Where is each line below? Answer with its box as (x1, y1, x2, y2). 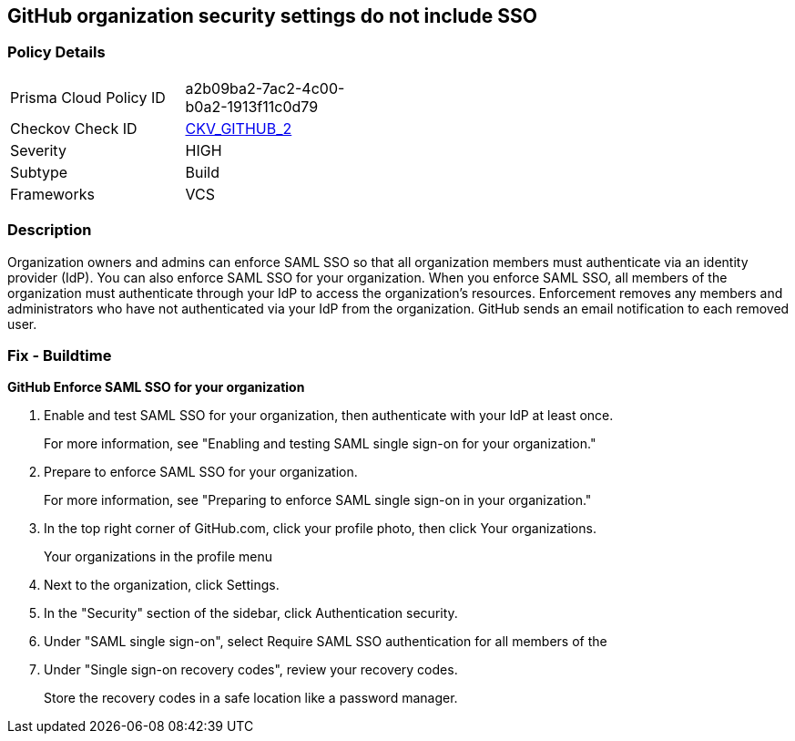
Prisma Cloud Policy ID (10, 87, 166, 107)
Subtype (10, 162, 68, 181)
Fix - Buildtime (7, 345, 112, 365)
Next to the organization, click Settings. (44, 577, 280, 593)
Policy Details (7, 43, 106, 62)
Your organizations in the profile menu (44, 549, 273, 565)
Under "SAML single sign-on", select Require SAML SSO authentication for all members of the (44, 633, 607, 650)
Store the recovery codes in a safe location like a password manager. (44, 690, 458, 706)
